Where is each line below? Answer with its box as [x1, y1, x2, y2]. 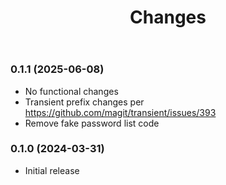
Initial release [24, 164, 80, 176]
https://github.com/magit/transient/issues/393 [24, 106, 217, 118]
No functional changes [24, 85, 119, 97]
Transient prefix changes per [24, 96, 145, 108]
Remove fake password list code [24, 117, 160, 129]
